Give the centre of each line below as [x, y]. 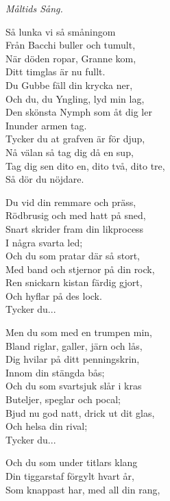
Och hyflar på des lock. [54, 295]
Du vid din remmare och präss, [71, 202]
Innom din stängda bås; [55, 372]
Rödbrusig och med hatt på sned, [76, 215]
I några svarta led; [44, 242]
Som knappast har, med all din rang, [83, 489]
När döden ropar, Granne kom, [71, 58]
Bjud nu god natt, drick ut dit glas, [80, 412]
